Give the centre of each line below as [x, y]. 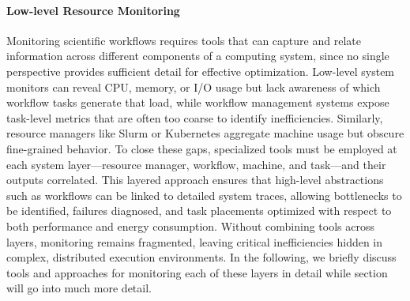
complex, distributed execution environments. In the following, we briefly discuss [201, 257]
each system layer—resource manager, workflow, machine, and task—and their [196, 164]
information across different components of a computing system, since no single [198, 56]
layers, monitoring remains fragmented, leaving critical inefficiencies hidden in [195, 241]
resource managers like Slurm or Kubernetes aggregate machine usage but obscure [205, 133]
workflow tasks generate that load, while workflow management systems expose [198, 102]
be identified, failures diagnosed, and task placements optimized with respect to [199, 211]
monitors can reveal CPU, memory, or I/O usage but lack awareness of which [194, 87]
